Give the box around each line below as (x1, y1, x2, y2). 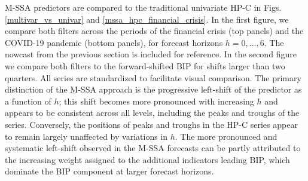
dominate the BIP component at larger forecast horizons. (5, 165, 214, 177)
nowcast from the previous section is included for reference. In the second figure (5, 48, 297, 60)
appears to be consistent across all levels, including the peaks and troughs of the (5, 106, 300, 119)
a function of (5, 94, 51, 107)
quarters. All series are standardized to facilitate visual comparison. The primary (5, 71, 301, 84)
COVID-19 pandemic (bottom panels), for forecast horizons (5, 36, 223, 48)
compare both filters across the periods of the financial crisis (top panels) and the (5, 24, 304, 37)
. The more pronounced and (175, 130, 277, 142)
